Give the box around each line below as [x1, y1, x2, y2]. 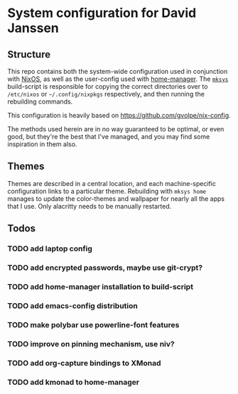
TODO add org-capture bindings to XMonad [7, 358, 161, 368]
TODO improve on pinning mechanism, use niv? [7, 339, 175, 349]
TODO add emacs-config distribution [7, 300, 139, 310]
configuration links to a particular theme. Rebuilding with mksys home [7, 187, 207, 195]
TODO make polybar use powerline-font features [7, 319, 180, 329]
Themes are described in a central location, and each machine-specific [7, 179, 217, 187]
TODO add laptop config [7, 243, 92, 253]
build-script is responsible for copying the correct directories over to [7, 82, 208, 90]
